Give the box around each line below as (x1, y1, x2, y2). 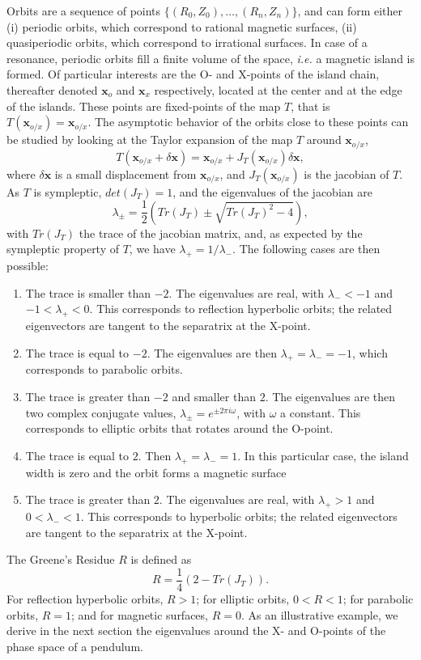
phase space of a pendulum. (6, 637, 143, 654)
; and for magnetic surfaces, (70, 606, 208, 623)
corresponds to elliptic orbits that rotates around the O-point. (25, 420, 334, 437)
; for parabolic (342, 590, 414, 607)
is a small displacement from (54, 165, 197, 182)
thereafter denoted (6, 81, 98, 98)
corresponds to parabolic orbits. (25, 361, 183, 378)
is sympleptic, (33, 183, 102, 200)
